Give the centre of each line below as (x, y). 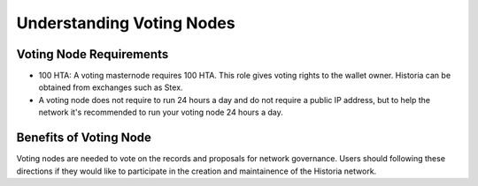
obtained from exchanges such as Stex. (111, 87)
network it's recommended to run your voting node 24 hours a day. (161, 112)
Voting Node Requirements (93, 54)
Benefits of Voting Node (84, 138)
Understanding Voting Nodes (126, 23)
